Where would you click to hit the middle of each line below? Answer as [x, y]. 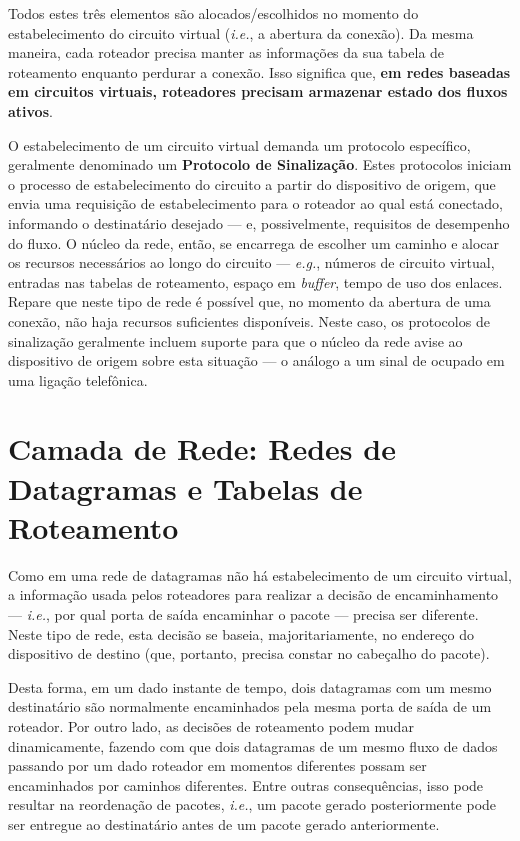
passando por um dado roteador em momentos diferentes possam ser [217, 765]
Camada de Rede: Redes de [202, 448]
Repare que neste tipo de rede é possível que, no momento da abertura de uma [249, 301]
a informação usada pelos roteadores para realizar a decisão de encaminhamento [253, 594]
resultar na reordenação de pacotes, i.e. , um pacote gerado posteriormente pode [252, 804]
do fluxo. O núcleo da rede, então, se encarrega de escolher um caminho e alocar [254, 242]
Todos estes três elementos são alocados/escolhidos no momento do [213, 13]
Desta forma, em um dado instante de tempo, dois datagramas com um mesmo [250, 686]
